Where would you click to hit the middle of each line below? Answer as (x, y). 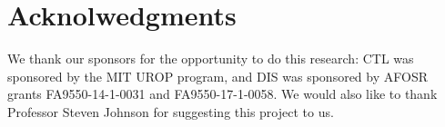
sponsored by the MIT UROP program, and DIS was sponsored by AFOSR (217, 76)
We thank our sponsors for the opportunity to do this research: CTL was (211, 59)
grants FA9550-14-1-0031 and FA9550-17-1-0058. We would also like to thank (222, 94)
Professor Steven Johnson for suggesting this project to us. (171, 111)
